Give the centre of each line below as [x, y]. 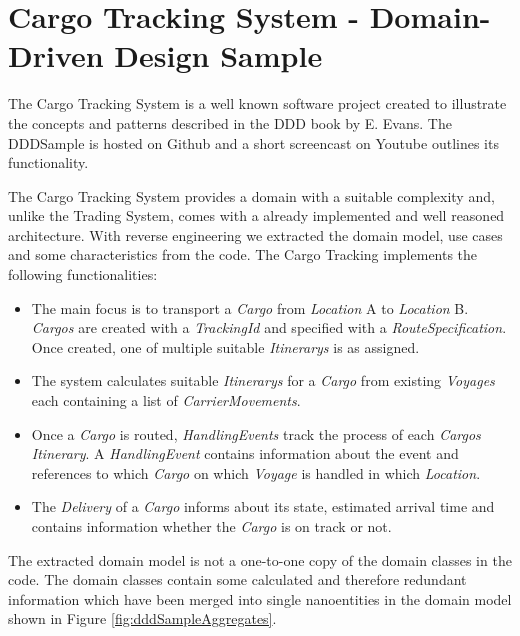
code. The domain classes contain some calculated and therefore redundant [237, 579]
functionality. [48, 162]
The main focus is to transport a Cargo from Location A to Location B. [250, 307]
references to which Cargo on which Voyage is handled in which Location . [256, 472]
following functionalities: [83, 274]
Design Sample [218, 55]
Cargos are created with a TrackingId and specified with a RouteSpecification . [269, 327]
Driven [56, 55]
